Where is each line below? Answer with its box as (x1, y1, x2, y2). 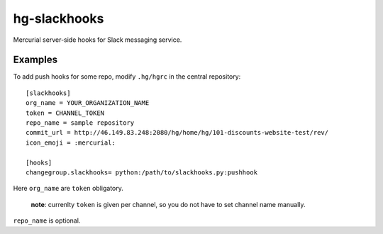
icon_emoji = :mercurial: (26, 138, 116, 147)
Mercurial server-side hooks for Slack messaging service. (13, 35, 182, 44)
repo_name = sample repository (26, 119, 135, 127)
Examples (13, 54, 58, 66)
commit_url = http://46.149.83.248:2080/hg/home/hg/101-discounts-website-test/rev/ (26, 128, 329, 137)
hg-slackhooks (13, 11, 104, 26)
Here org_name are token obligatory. (13, 184, 123, 193)
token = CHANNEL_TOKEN (26, 108, 105, 117)
